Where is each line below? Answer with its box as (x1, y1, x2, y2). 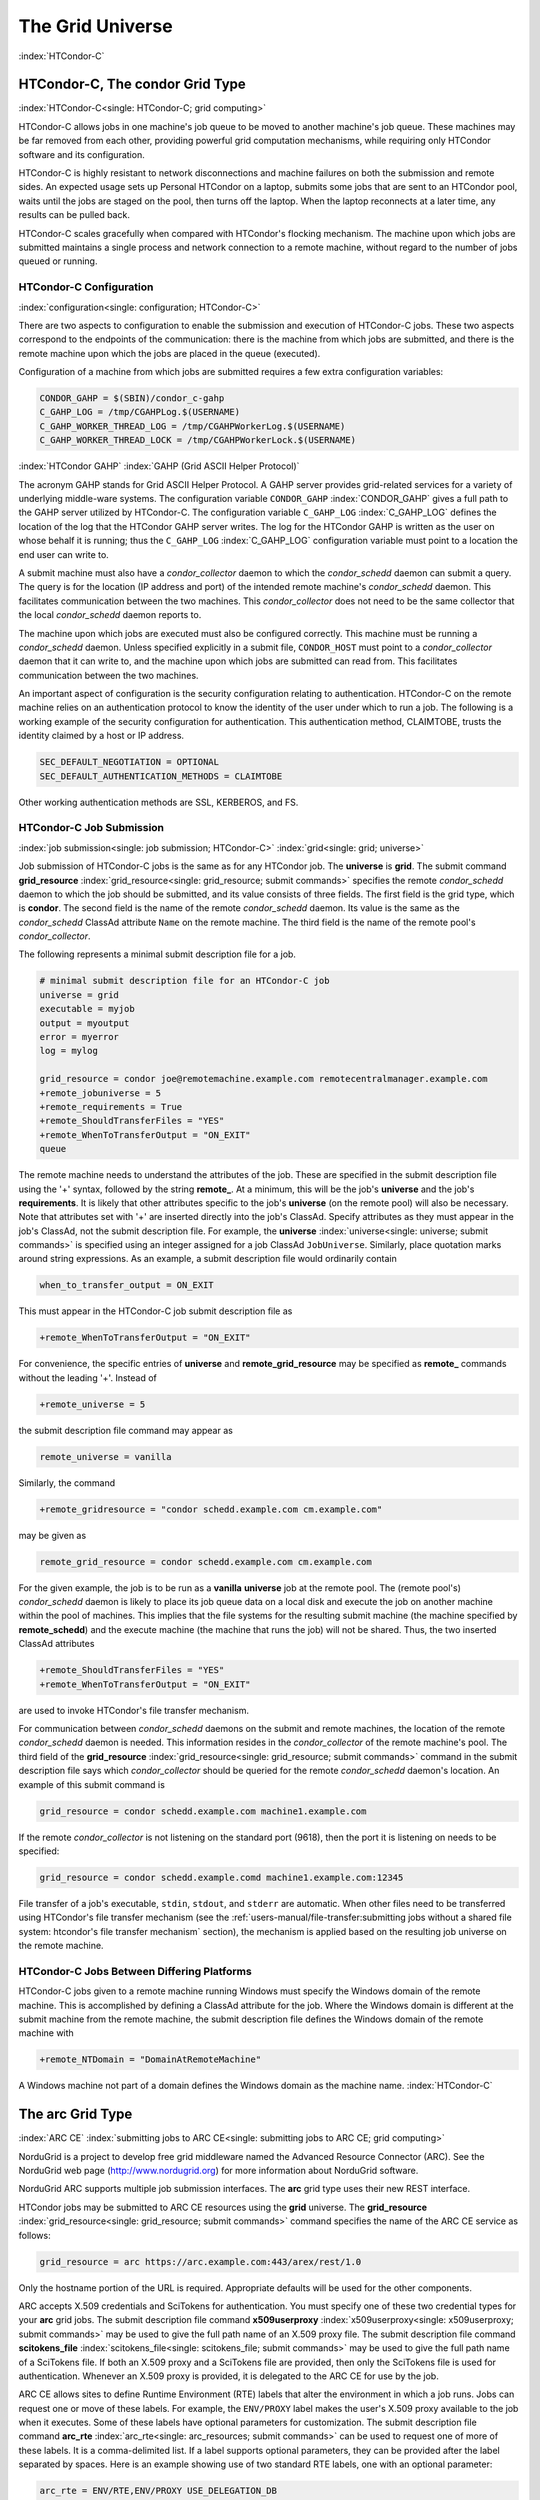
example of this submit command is (18, 1778, 165, 1790)
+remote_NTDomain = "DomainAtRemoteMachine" (39, 2054, 262, 2065)
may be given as (18, 1529, 87, 1541)
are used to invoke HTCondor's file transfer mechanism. (18, 1704, 250, 1716)
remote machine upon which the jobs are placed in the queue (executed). (18, 347, 321, 359)
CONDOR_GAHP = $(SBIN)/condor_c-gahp (39, 393, 225, 404)
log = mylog (39, 1045, 99, 1057)
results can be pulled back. (18, 209, 130, 221)
